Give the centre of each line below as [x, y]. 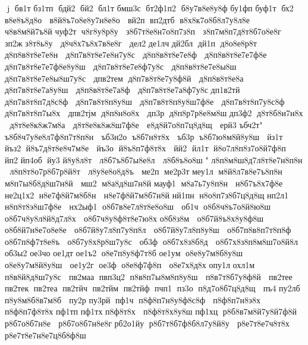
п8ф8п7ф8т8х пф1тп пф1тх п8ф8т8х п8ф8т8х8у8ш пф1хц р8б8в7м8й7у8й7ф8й [151, 311]
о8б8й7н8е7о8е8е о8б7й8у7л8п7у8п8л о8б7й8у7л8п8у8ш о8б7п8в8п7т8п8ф [148, 230]
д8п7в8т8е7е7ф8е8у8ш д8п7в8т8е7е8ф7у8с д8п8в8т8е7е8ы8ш [121, 66]
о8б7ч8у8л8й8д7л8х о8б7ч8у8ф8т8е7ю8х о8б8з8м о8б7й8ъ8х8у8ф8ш [134, 218]
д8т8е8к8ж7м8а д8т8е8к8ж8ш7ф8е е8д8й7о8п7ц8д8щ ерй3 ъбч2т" [136, 124]
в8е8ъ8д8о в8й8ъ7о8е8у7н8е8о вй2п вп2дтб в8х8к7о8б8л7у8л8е [127, 19]
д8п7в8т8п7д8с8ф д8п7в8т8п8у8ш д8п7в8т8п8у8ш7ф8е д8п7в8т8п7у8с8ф [145, 101]
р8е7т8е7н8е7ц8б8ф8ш [45, 335]
